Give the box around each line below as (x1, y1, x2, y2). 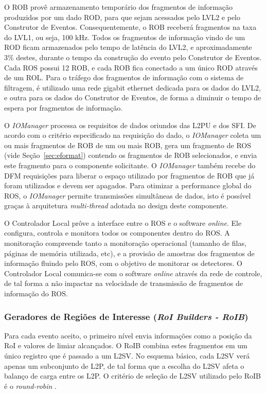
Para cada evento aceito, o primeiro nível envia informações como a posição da (4, 330, 252, 341)
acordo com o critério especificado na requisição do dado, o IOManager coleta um (4, 130, 261, 140)
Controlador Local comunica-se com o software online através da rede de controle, (4, 267, 262, 278)
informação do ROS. (4, 288, 68, 299)
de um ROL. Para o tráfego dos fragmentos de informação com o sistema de (4, 72, 244, 83)
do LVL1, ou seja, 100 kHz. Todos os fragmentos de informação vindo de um (4, 31, 245, 42)
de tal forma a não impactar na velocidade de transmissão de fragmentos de (4, 278, 243, 289)
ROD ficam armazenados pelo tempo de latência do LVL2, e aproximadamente (4, 42, 252, 52)
